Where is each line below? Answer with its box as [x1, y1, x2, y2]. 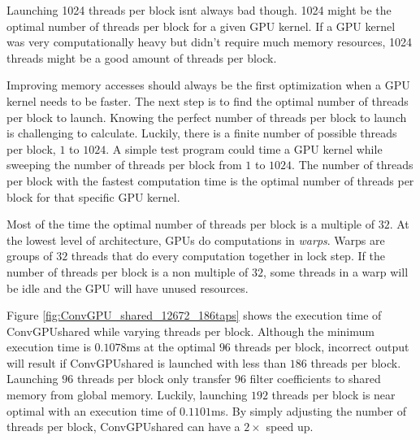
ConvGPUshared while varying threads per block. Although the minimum [6, 322, 375, 339]
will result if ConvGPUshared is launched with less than [6, 354, 287, 371]
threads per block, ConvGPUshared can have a [6, 418, 240, 435]
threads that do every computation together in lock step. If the [71, 247, 385, 264]
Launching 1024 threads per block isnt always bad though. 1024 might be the [6, 2, 392, 18]
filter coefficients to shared [249, 370, 381, 387]
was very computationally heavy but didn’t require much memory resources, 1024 [6, 33, 413, 50]
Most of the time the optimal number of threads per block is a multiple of [6, 216, 375, 233]
